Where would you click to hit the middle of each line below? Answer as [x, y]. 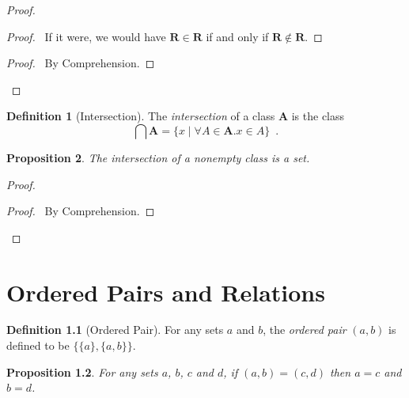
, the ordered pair [305, 330]
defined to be [38, 345]
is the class [318, 116]
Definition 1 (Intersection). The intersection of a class [141, 116]
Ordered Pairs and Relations [166, 292]
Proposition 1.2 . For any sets [82, 371]
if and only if [237, 36]
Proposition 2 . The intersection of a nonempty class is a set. [158, 157]
